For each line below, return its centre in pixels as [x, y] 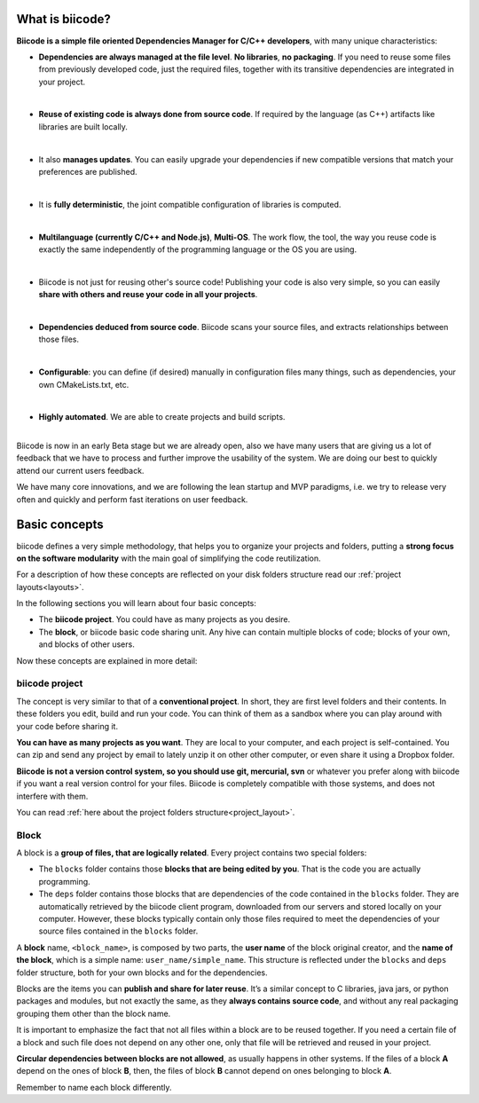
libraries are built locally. [83, 126]
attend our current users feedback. [80, 470]
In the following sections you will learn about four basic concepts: [137, 603]
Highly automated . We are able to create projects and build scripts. [162, 417]
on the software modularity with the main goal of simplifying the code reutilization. [169, 558]
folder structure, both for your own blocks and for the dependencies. [142, 973]
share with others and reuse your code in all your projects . [148, 295]
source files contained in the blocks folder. [118, 931]
